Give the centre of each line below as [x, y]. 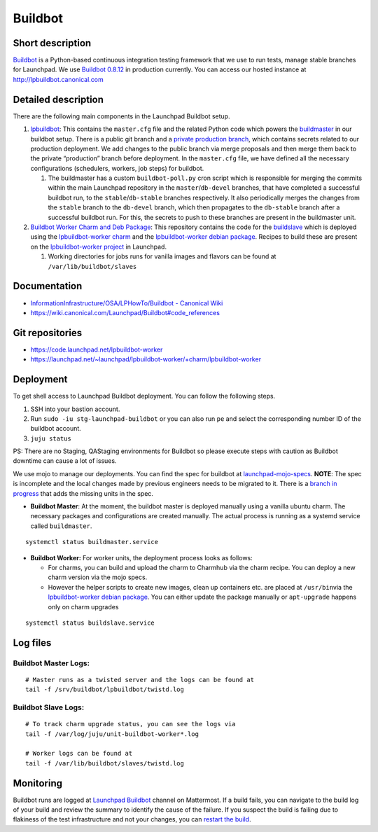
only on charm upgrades [83, 606]
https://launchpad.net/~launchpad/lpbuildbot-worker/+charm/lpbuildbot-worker [146, 359]
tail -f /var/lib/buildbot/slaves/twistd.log [105, 763]
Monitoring [38, 783]
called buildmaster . [61, 526]
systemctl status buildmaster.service [92, 542]
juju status [51, 438]
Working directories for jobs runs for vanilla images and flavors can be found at [162, 256]
